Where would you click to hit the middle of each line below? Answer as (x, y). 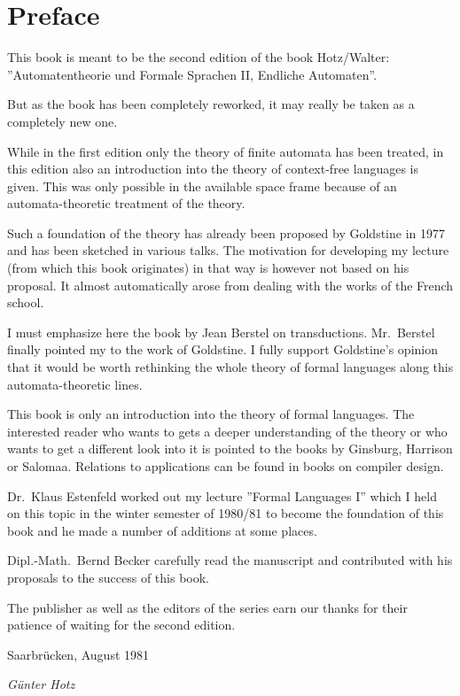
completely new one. (62, 121)
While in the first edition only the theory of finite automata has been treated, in (226, 151)
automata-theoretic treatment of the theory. (126, 203)
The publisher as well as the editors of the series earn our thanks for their (207, 607)
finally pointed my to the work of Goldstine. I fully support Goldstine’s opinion (222, 349)
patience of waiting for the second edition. (121, 625)
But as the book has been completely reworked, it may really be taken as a (211, 104)
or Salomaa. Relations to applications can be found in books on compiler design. (226, 466)
